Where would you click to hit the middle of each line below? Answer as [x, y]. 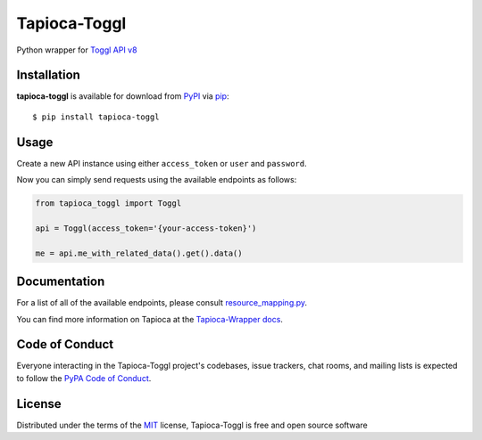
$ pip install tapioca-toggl [96, 117]
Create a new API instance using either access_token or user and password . [162, 163]
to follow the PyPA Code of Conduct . [84, 378]
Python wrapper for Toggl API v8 [77, 50]
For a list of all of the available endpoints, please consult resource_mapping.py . [162, 303]
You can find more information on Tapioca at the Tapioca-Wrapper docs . [150, 319]
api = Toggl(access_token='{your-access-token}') [146, 228]
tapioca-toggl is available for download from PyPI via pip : [123, 96]
